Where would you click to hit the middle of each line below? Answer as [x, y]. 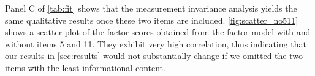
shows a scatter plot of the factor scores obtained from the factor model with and [158, 32]
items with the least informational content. [85, 67]
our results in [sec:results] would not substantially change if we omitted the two [154, 56]
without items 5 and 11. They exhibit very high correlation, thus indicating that [156, 43]
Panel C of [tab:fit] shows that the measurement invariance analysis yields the [151, 8]
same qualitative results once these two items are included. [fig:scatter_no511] [152, 20]
